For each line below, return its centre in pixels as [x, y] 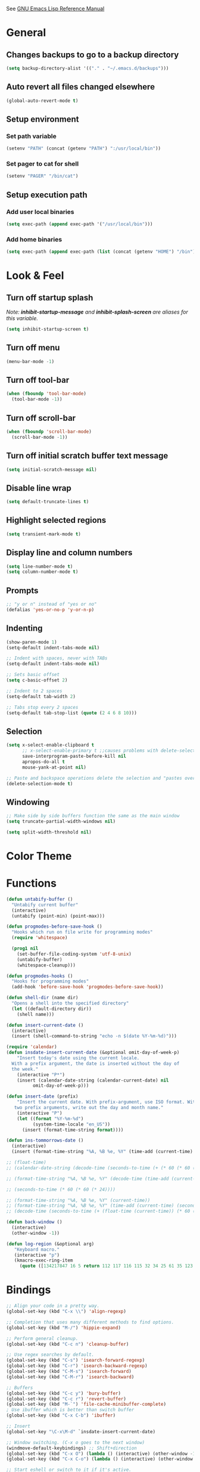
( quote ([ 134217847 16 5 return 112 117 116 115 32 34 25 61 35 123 [106, 1266]
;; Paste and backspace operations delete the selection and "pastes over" [102, 778]
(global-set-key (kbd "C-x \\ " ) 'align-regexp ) [66, 1312]
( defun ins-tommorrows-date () [45, 1141]
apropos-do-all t [43, 762]
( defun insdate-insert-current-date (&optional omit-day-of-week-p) [93, 1053]
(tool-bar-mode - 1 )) [37, 399]
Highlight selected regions [56, 520]
